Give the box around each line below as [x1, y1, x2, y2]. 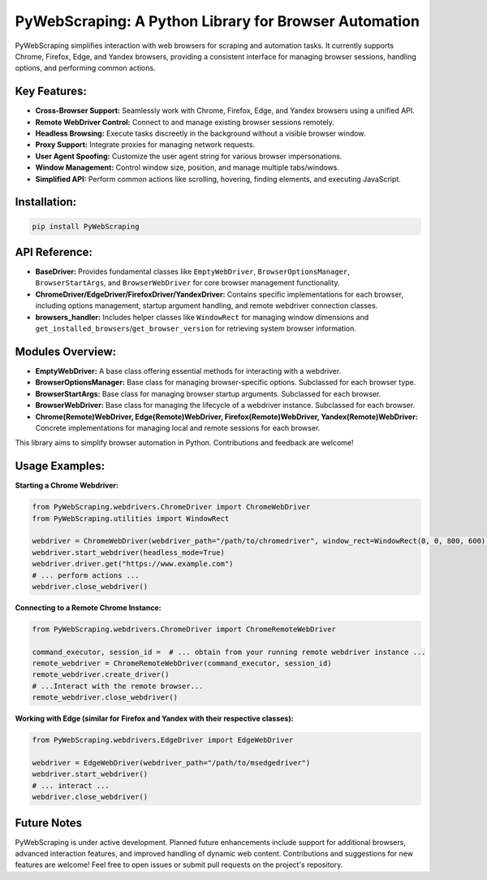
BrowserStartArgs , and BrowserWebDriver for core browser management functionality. [35, 278, 340, 288]
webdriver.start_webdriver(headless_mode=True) [32, 548, 225, 557]
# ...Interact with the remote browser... [32, 681, 204, 691]
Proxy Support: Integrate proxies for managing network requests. [35, 140, 256, 150]
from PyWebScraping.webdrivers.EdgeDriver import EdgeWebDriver [32, 735, 294, 745]
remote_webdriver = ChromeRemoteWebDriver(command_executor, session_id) [32, 659, 332, 668]
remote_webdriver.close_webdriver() [32, 693, 179, 702]
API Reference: [15, 245, 93, 259]
